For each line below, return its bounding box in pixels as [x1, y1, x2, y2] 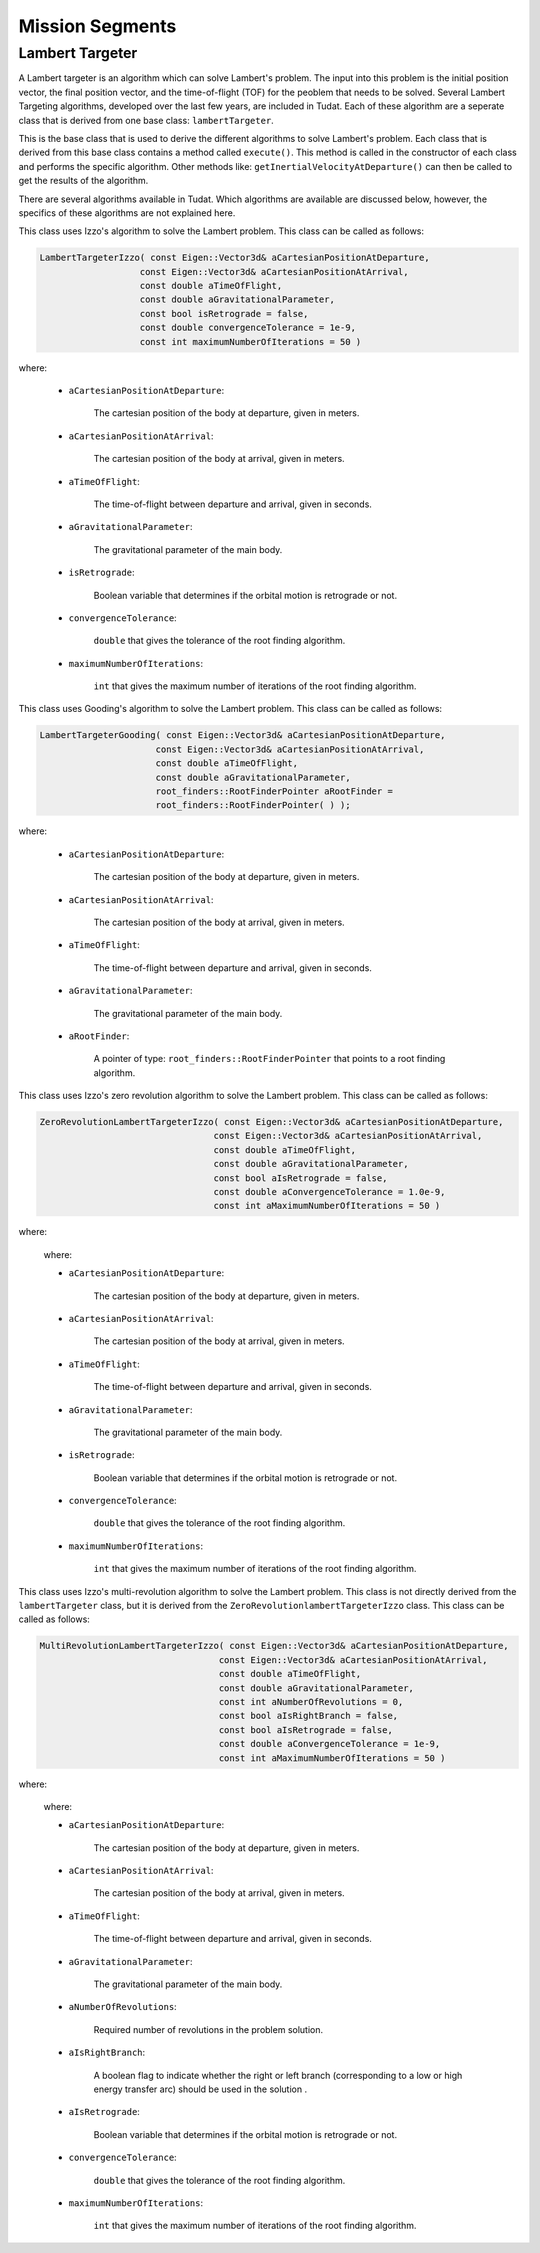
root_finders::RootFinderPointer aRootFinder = [155, 786, 394, 797]
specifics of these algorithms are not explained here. [18, 206, 236, 219]
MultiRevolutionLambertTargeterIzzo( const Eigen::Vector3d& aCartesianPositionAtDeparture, [39, 1640, 509, 1652]
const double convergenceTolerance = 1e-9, [139, 322, 357, 334]
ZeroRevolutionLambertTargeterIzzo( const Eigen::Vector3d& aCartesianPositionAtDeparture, [39, 1116, 504, 1128]
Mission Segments [18, 15, 177, 37]
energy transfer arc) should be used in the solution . [93, 2083, 308, 2095]
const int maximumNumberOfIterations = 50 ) [139, 336, 362, 347]
